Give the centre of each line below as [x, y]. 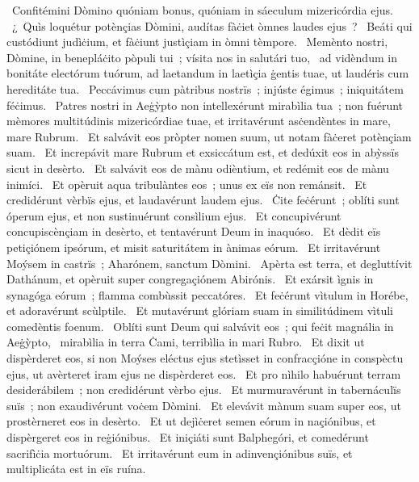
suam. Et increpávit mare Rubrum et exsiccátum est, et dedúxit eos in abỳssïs [203, 152]
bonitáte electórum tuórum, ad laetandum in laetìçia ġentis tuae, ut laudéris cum [208, 73]
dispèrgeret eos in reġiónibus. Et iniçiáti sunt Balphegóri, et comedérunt [188, 437]
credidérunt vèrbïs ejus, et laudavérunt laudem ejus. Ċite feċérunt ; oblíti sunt [203, 200]
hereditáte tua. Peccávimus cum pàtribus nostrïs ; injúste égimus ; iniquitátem [205, 88]
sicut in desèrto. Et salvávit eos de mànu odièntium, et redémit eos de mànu [198, 168]
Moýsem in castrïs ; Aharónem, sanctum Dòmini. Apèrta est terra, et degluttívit [209, 263]
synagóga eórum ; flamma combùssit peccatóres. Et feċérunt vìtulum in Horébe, [207, 294]
